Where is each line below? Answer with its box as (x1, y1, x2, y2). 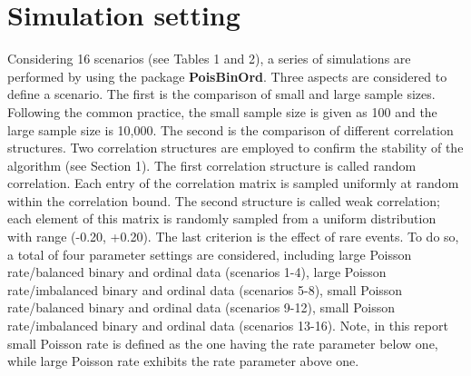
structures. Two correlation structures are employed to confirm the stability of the (7, 138, 464, 157)
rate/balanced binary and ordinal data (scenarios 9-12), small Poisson (7, 298, 395, 317)
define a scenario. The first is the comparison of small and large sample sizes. (7, 84, 436, 104)
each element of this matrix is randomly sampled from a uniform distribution (7, 209, 437, 228)
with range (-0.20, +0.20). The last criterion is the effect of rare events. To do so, (7, 227, 459, 246)
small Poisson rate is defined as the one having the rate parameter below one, (7, 333, 438, 352)
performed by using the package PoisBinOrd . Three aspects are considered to (7, 66, 447, 85)
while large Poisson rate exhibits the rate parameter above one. (7, 351, 359, 371)
